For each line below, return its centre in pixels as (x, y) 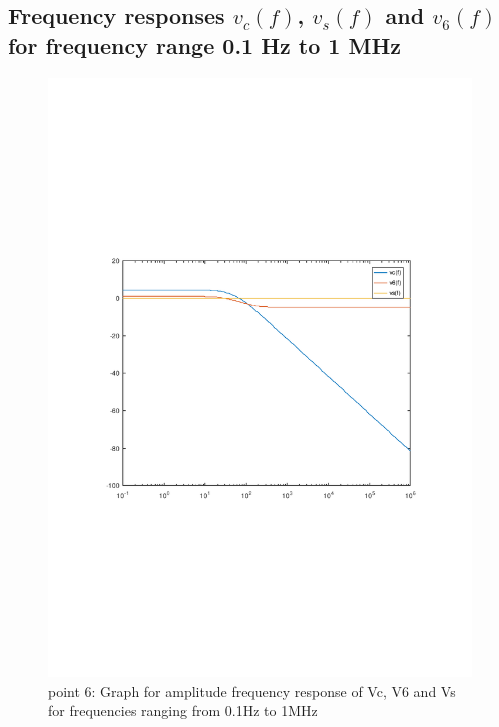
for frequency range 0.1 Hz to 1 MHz (205, 44)
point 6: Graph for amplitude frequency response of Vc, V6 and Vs (252, 690)
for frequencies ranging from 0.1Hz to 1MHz (183, 710)
